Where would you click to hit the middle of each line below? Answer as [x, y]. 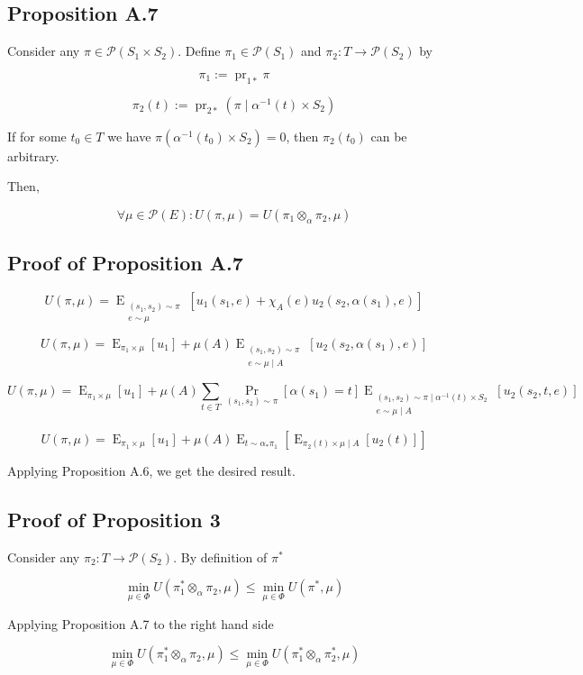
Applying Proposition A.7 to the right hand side [141, 623]
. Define [199, 51]
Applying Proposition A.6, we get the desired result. [151, 470]
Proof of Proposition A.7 [125, 263]
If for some [37, 136]
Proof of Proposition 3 [114, 519]
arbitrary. [33, 155]
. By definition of [220, 556]
